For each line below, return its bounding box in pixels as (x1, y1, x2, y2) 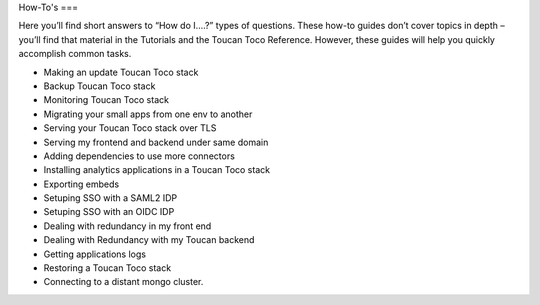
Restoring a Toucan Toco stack (43, 262, 172, 274)
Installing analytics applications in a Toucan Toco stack (43, 164, 270, 176)
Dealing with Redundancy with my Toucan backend (43, 234, 255, 246)
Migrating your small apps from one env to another (43, 108, 253, 120)
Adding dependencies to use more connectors (43, 150, 235, 162)
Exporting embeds (43, 178, 120, 190)
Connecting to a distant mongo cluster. (43, 276, 204, 288)
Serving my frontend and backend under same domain (43, 136, 269, 148)
